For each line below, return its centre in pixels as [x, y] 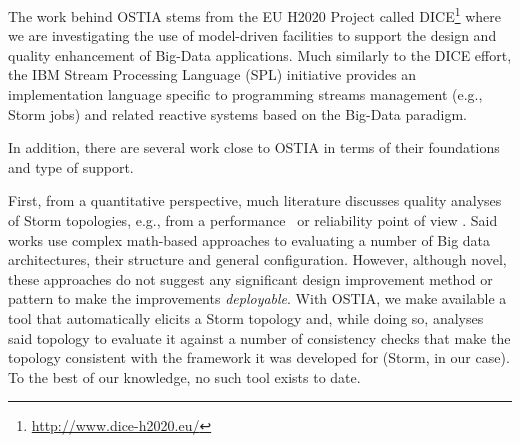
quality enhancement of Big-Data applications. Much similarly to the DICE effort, [260, 54]
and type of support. [71, 166]
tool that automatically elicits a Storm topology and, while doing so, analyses [246, 317]
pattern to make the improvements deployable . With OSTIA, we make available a [257, 298]
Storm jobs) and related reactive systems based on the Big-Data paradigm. [238, 113]
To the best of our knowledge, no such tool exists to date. [184, 376]
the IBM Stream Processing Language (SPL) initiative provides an [212, 74]
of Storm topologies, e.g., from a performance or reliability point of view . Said [253, 220]
